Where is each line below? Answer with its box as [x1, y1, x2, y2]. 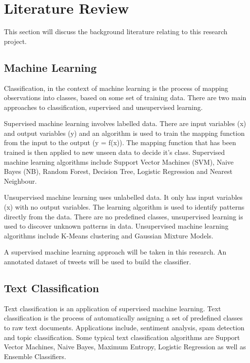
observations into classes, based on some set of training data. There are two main [4, 92, 247, 103]
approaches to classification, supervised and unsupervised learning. [4, 102, 203, 112]
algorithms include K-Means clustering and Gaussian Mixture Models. [4, 230, 213, 240]
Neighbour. [4, 175, 37, 186]
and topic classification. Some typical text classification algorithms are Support [4, 332, 240, 342]
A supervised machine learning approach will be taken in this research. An [4, 247, 227, 257]
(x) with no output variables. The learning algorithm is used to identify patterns [4, 202, 245, 212]
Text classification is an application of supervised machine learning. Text [4, 303, 221, 313]
